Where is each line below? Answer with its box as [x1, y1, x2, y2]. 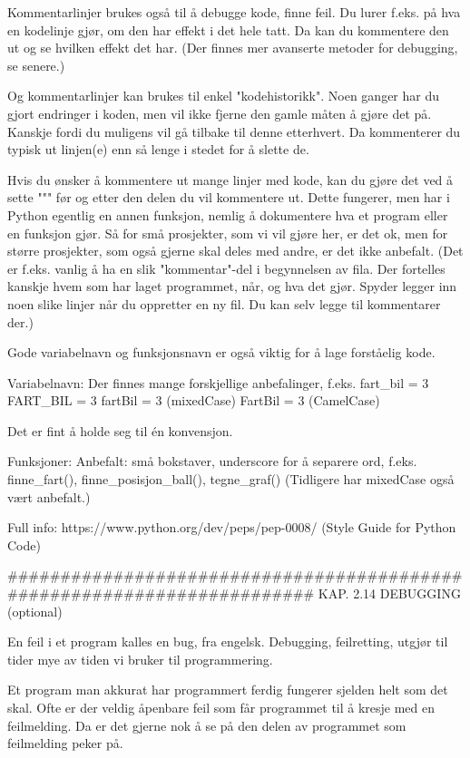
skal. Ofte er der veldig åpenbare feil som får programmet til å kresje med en [7, 698, 436, 716]
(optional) [7, 601, 63, 620]
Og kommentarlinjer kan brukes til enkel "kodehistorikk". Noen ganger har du [7, 86, 440, 105]
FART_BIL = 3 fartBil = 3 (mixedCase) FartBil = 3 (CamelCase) [7, 391, 380, 410]
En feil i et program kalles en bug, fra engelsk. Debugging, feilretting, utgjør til [7, 632, 448, 651]
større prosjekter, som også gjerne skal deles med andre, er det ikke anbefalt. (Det [7, 241, 464, 260]
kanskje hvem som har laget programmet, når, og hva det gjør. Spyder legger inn [7, 277, 457, 296]
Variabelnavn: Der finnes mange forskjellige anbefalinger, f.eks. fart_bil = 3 [7, 373, 429, 392]
